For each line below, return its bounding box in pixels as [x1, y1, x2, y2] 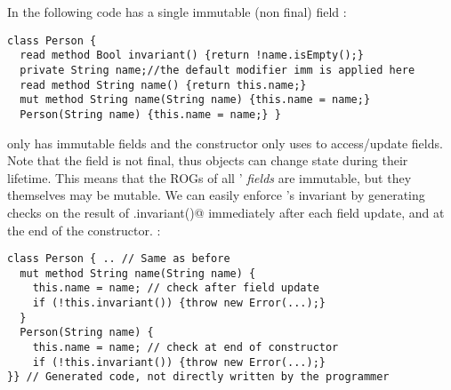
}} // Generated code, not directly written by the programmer [7, 370, 390, 384]
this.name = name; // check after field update [32, 282, 319, 295]
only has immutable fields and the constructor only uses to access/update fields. [7, 133, 443, 152]
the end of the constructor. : [7, 220, 161, 239]
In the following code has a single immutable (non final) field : [7, 3, 347, 20]
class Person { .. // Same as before [7, 252, 230, 266]
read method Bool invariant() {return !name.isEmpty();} [20, 49, 364, 62]
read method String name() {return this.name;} [20, 78, 307, 92]
